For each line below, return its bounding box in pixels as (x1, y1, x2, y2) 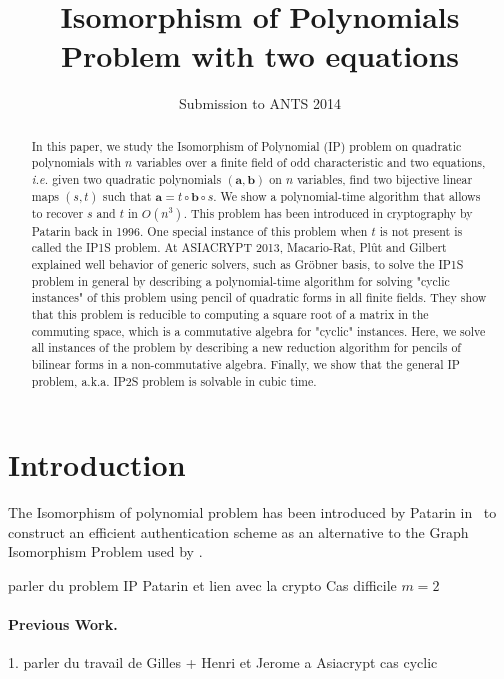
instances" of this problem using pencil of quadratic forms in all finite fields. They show (31, 289, 487, 306)
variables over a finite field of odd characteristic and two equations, (136, 154, 486, 171)
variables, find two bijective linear (296, 171, 473, 188)
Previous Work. (8, 614, 118, 635)
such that (102, 187, 152, 204)
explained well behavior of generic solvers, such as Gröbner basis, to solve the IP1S (31, 256, 464, 273)
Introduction (8, 444, 186, 485)
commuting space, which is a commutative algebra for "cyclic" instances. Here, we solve (31, 322, 486, 339)
